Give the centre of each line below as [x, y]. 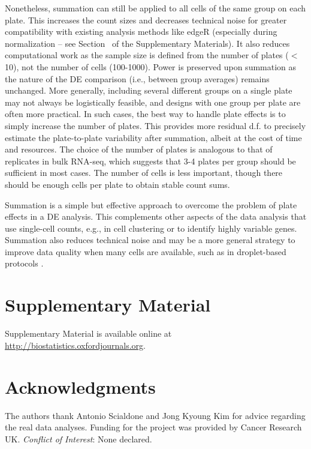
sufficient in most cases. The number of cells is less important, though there [144, 173]
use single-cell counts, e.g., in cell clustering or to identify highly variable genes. [151, 228]
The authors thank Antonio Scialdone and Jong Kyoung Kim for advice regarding [155, 415]
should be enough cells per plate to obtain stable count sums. [117, 184]
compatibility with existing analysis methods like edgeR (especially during [141, 32]
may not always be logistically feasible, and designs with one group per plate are [153, 102]
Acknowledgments [80, 386]
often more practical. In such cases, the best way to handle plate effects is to [145, 114]
